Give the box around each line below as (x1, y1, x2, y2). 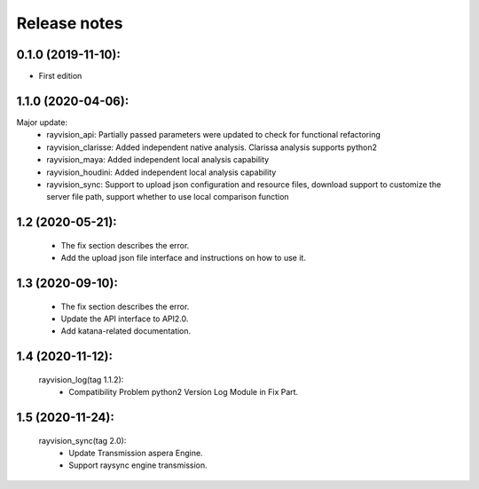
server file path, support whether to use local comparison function (46, 192, 289, 202)
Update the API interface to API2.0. (60, 313, 189, 324)
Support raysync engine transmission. (68, 460, 208, 470)
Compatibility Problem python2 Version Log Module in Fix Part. (68, 387, 299, 398)
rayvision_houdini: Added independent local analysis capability (46, 167, 277, 177)
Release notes (16, 13, 123, 33)
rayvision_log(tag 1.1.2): (38, 374, 124, 385)
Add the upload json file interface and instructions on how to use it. (60, 253, 306, 264)
